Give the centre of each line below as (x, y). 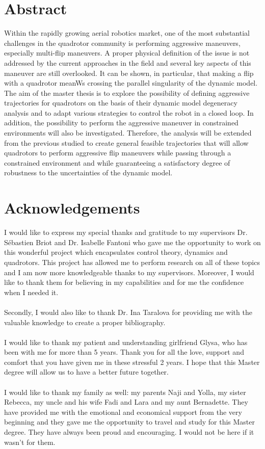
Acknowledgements (72, 208)
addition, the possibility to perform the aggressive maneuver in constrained (121, 123)
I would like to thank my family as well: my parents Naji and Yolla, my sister (125, 392)
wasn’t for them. (30, 442)
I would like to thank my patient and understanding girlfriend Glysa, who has (126, 342)
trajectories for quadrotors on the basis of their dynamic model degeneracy (121, 103)
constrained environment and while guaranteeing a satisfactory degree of (117, 162)
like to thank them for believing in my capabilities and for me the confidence (124, 282)
